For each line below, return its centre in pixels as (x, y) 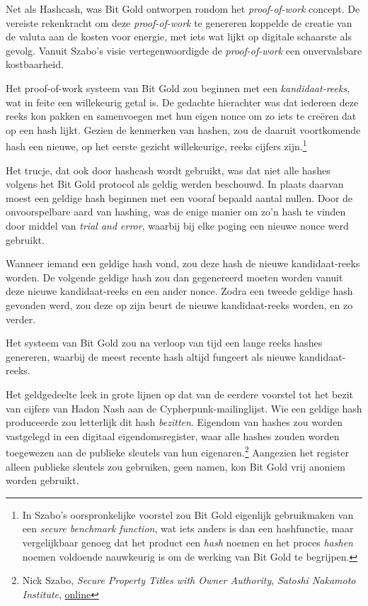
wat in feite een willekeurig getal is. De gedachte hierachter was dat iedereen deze (182, 102)
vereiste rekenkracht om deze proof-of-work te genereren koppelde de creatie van (179, 22)
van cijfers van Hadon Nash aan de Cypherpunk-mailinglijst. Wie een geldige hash (184, 408)
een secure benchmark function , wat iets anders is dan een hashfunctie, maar (188, 528)
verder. (21, 319)
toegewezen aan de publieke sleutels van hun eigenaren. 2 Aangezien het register (177, 451)
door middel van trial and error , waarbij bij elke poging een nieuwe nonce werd (177, 225)
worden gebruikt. (42, 480)
